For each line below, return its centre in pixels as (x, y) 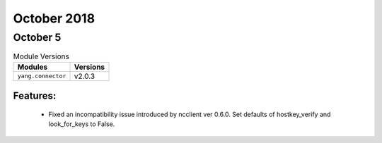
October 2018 (54, 18)
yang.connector (42, 76)
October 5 (37, 37)
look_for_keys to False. (82, 124)
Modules (33, 67)
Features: (35, 96)
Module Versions (41, 56)
